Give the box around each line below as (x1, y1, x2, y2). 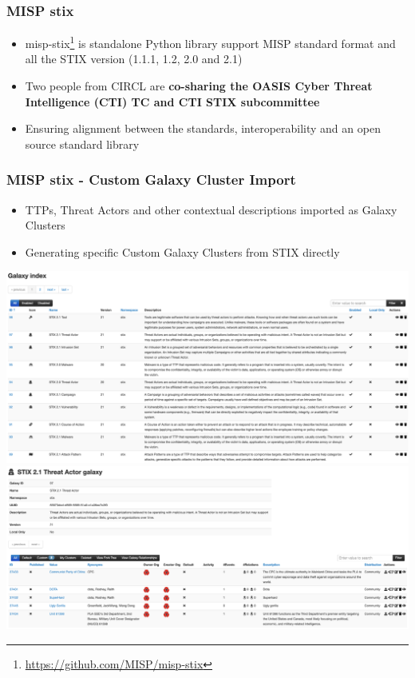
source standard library (25, 135, 140, 152)
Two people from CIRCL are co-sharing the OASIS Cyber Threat (25, 78, 373, 94)
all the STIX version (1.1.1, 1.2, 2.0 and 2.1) (25, 50, 243, 67)
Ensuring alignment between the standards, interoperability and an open (25, 120, 381, 137)
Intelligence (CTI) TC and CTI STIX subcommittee (25, 93, 320, 110)
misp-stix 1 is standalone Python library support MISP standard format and (25, 33, 396, 51)
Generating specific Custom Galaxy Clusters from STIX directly (25, 243, 340, 260)
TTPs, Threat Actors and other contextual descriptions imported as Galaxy (25, 201, 397, 217)
